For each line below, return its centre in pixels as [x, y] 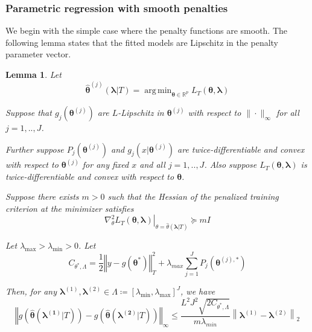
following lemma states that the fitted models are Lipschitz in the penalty [142, 42]
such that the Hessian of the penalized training [193, 196]
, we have [198, 291]
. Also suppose [231, 164]
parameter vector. [38, 54]
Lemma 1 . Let [33, 74]
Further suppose [35, 149]
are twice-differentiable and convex [241, 149]
